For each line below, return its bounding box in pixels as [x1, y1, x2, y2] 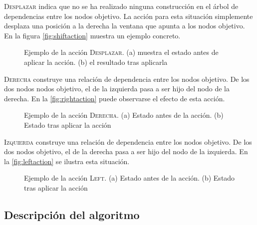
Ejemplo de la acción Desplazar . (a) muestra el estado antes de [24, 47, 219, 57]
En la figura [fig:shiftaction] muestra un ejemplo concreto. [4, 30, 181, 40]
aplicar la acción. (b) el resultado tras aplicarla [24, 56, 168, 67]
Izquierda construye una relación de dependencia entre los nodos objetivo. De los [4, 136, 252, 147]
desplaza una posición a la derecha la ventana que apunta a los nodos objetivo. [4, 20, 245, 31]
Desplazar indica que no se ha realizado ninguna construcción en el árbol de [4, 1, 239, 11]
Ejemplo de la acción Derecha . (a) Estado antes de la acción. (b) [24, 110, 224, 120]
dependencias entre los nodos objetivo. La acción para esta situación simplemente [4, 10, 253, 21]
